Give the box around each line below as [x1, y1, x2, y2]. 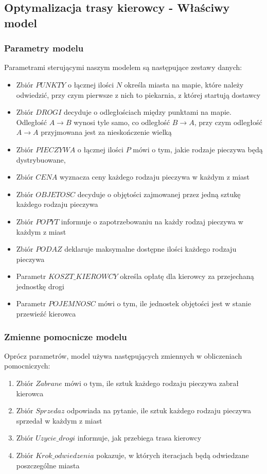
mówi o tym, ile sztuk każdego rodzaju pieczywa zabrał [64, 378, 239, 389]
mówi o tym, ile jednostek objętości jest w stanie [98, 298, 251, 309]
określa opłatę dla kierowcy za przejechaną [120, 271, 254, 282]
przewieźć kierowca [16, 308, 76, 319]
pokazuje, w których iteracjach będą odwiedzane [96, 450, 249, 461]
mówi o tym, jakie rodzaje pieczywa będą [133, 144, 263, 154]
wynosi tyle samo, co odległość [74, 116, 170, 127]
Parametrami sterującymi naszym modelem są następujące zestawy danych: [4, 62, 242, 73]
